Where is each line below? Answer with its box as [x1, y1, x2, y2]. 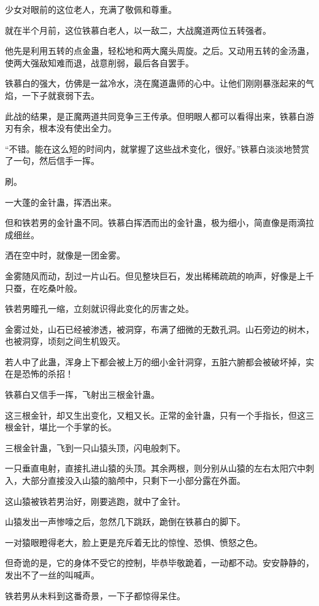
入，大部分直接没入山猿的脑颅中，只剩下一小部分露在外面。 [5, 474, 245, 487]
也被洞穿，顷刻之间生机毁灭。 [5, 335, 125, 348]
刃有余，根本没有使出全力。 [5, 122, 117, 134]
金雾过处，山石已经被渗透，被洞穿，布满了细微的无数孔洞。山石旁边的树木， [5, 322, 314, 335]
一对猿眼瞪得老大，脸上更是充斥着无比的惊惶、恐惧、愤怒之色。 [5, 535, 263, 548]
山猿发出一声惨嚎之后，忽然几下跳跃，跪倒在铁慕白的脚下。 [5, 515, 245, 528]
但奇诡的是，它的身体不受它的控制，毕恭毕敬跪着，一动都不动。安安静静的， [5, 556, 314, 569]
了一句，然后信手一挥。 [5, 154, 99, 167]
